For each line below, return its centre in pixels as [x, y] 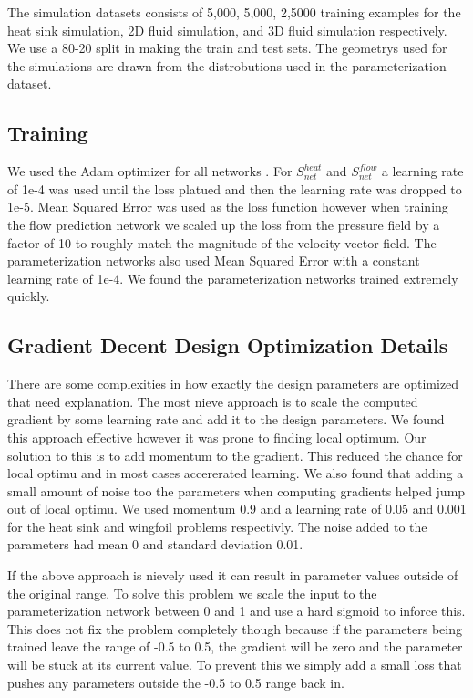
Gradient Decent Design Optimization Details [228, 345]
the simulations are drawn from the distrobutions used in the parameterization [227, 65]
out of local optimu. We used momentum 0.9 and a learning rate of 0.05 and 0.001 [237, 509]
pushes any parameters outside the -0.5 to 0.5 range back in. [176, 682]
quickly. [29, 296]
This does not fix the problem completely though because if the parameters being [235, 628]
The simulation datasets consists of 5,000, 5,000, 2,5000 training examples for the [234, 12]
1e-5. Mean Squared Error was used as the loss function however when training [228, 207]
